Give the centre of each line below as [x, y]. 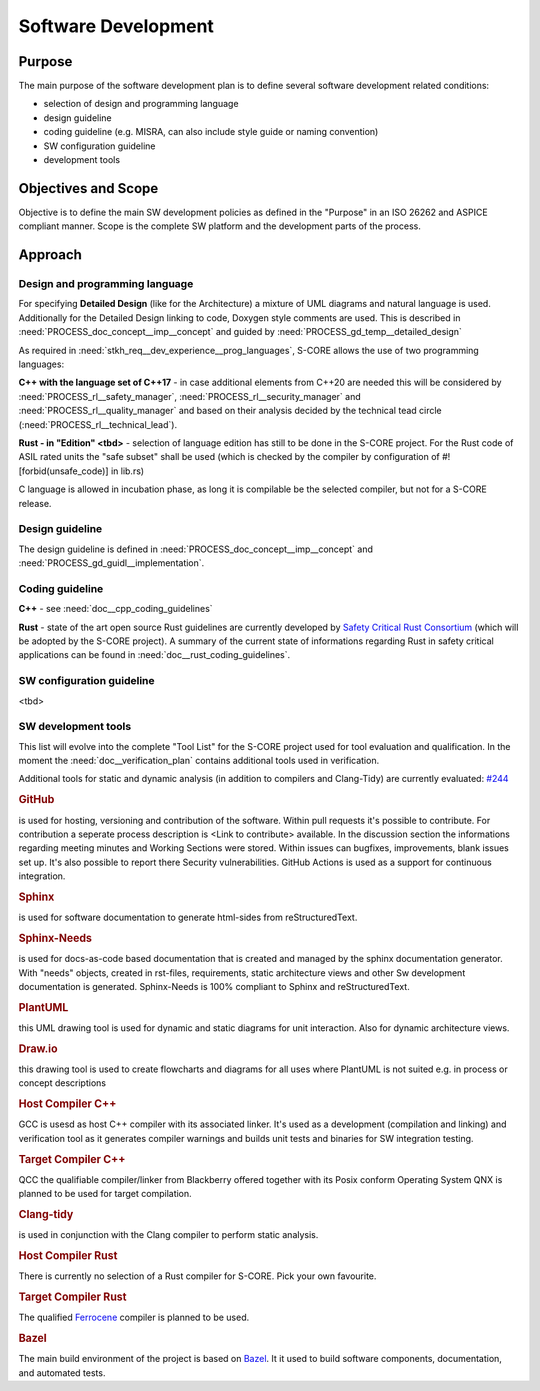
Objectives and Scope [88, 188]
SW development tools [75, 727]
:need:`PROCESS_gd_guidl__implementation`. [111, 563]
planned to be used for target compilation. [105, 1194]
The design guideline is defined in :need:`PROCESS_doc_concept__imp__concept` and [196, 549]
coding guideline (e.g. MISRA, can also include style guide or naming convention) [211, 132]
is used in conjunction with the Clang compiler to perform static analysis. [168, 1235]
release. [35, 503]
